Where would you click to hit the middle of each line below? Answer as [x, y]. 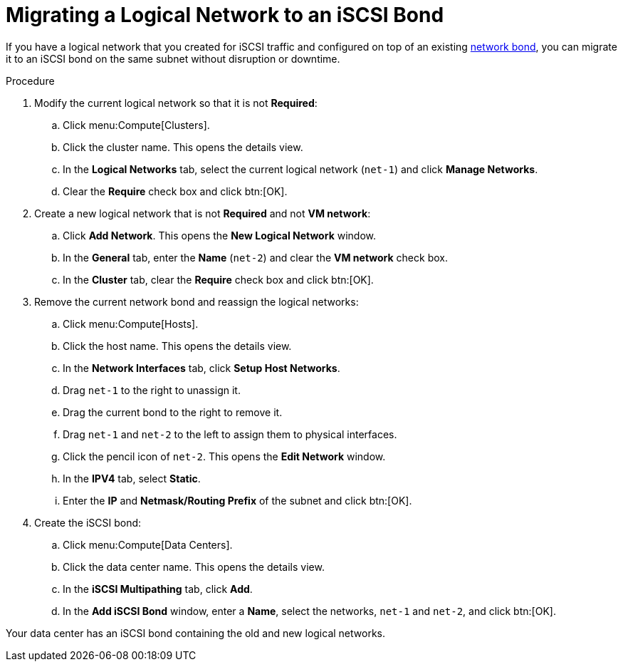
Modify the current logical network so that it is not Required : [176, 103]
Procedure [30, 81]
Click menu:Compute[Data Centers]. [148, 544]
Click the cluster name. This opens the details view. [183, 147]
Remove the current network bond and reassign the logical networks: [197, 301]
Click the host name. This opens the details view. [177, 346]
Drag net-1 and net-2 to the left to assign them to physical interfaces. [230, 434]
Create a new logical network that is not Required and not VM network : [203, 213]
